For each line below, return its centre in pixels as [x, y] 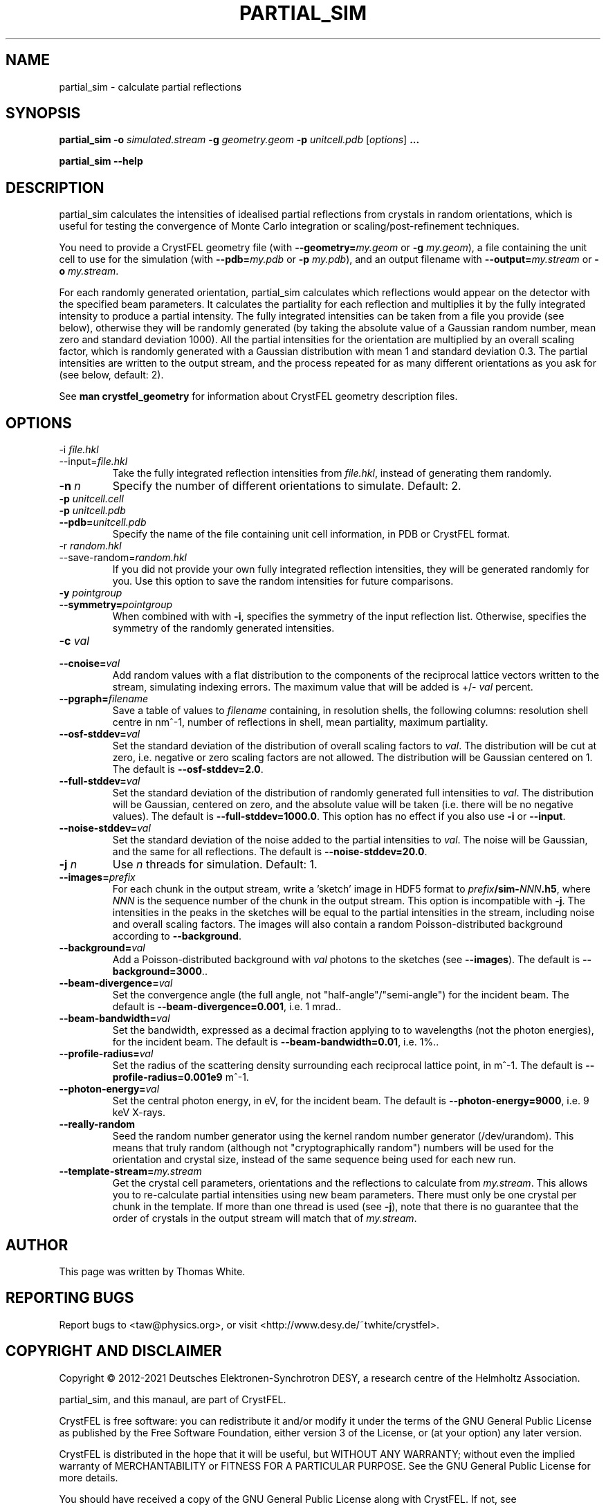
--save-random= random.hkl [123, 558]
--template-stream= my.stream [130, 1171]
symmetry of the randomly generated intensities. [223, 628]
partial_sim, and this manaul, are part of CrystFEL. [173, 1399]
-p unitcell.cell [91, 499]
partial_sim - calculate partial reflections [150, 86]
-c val [74, 641]
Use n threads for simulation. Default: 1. [215, 865]
